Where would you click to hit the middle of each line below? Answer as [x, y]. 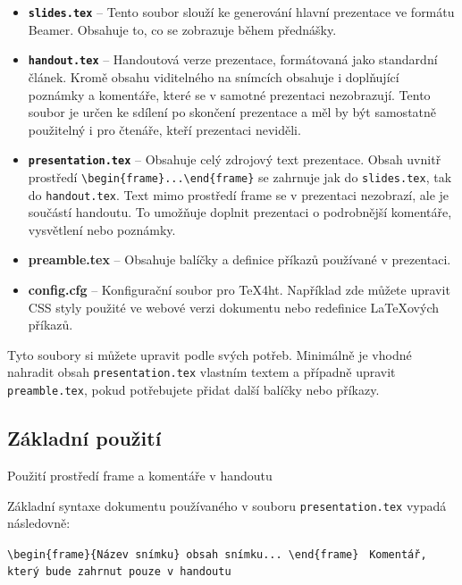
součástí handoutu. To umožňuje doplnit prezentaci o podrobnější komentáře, [240, 212]
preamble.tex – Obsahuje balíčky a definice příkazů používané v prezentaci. [239, 259]
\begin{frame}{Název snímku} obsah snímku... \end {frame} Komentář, [217, 554]
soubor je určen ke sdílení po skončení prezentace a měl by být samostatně [232, 112]
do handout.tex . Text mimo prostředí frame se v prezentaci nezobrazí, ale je [239, 194]
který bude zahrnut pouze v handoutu [119, 572]
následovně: [39, 523]
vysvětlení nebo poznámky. [102, 229]
